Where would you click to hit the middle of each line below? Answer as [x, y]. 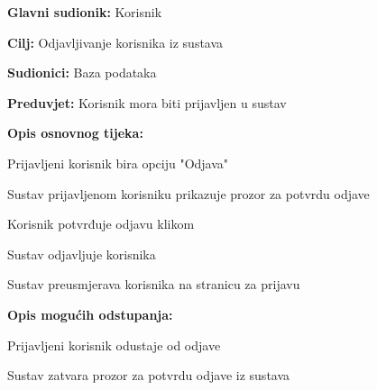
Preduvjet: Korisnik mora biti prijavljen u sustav [147, 102]
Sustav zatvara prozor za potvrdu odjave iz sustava [149, 375]
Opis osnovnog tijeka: [75, 133]
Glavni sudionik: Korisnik [85, 12]
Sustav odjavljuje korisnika [82, 254]
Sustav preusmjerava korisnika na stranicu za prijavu [154, 284]
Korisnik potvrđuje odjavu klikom [101, 224]
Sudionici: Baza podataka [82, 73]
